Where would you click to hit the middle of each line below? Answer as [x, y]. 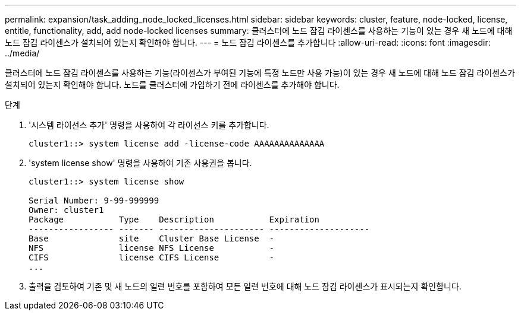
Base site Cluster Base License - [152, 238]
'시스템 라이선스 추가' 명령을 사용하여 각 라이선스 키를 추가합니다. [149, 125]
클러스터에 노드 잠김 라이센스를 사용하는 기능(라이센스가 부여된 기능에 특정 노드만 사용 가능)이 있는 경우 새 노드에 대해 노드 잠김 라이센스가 [260, 73]
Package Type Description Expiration [174, 219]
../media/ [22, 53]
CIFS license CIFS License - [152, 257]
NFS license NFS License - [152, 248]
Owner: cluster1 [66, 210]
